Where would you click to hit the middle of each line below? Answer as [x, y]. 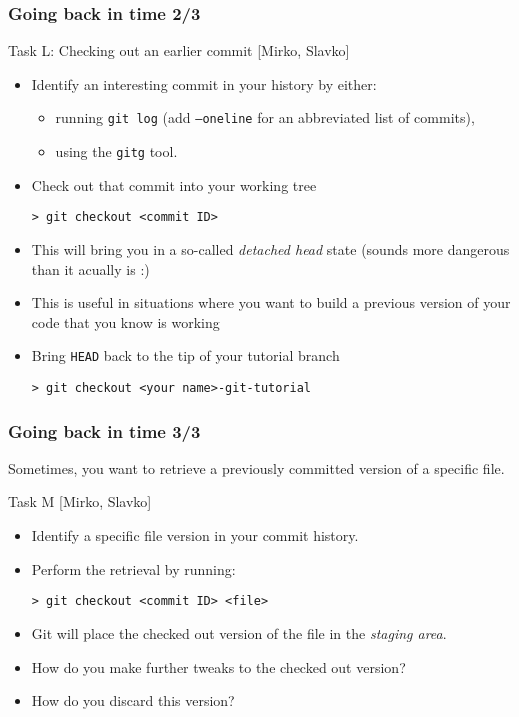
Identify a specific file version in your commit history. [195, 535]
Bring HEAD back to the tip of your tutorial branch [185, 355]
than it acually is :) [90, 268]
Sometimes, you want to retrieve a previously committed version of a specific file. [256, 467]
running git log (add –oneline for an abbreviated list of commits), [265, 117]
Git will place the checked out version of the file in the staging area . [239, 632]
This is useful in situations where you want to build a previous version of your [271, 302]
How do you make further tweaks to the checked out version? [218, 666]
